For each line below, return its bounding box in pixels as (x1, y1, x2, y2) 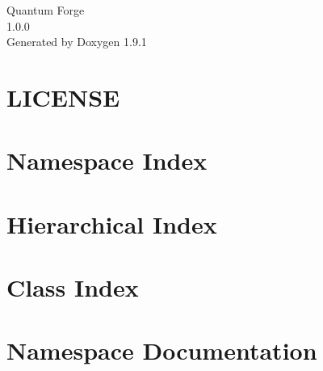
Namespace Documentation (6, 334, 317, 367)
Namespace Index (6, 144, 208, 177)
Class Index (6, 271, 139, 304)
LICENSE (6, 80, 120, 113)
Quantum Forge (6, 2, 85, 18)
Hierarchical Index (6, 207, 217, 240)
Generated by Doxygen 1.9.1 (6, 33, 147, 50)
